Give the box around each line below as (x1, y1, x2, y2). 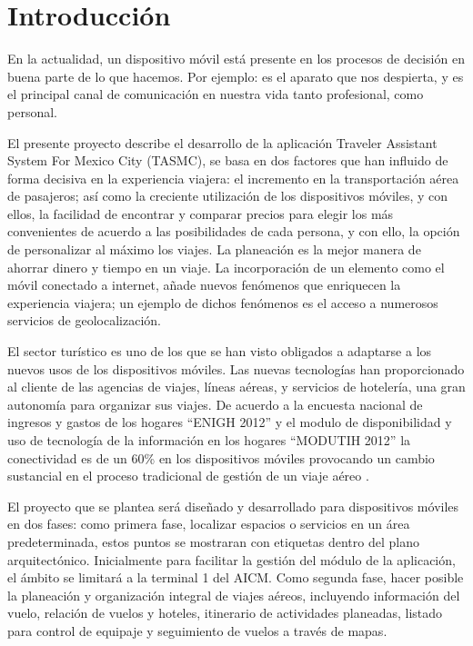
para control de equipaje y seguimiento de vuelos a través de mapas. (7, 621, 387, 640)
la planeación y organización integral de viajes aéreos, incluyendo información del (7, 585, 460, 604)
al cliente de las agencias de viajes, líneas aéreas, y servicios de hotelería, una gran (7, 377, 466, 396)
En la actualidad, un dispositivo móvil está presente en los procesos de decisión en (7, 49, 465, 68)
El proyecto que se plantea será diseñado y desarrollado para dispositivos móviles (7, 496, 459, 515)
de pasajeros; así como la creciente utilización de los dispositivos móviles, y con (7, 186, 448, 205)
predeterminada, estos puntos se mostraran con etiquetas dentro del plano (7, 532, 419, 551)
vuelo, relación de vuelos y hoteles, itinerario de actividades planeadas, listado (7, 603, 443, 622)
